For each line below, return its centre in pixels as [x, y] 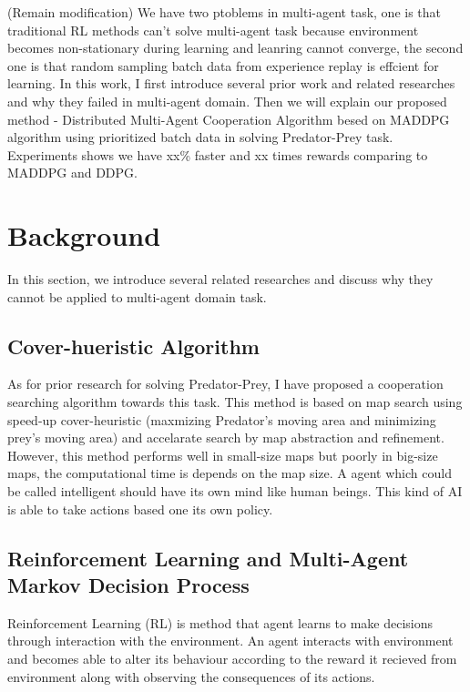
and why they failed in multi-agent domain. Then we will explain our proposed [227, 101]
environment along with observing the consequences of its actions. [191, 676]
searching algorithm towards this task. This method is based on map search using [235, 402]
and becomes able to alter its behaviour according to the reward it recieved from [232, 658]
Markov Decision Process [128, 584]
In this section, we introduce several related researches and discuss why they [220, 279]
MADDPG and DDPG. [72, 173]
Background [84, 235]
